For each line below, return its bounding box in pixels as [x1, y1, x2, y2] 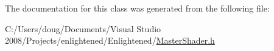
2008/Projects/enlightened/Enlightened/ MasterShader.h [5, 34, 215, 47]
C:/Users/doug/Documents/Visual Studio [5, 22, 161, 35]
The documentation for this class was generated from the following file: [5, 2, 270, 14]
